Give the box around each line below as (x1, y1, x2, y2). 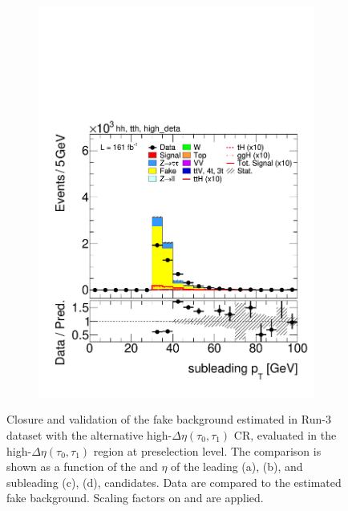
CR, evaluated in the (233, 426, 337, 443)
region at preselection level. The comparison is (93, 442, 322, 459)
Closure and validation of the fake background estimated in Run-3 (6, 411, 331, 428)
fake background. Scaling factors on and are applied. (6, 489, 264, 506)
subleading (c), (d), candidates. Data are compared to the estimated (6, 473, 342, 490)
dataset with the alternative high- (6, 426, 172, 443)
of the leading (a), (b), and (171, 458, 303, 475)
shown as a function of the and (6, 458, 158, 475)
